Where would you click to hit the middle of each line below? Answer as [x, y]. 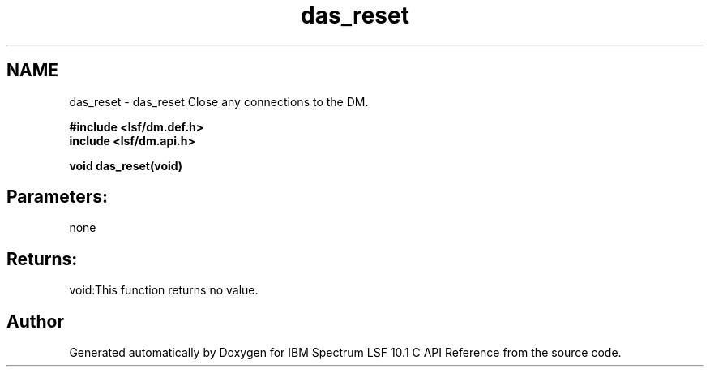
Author [35, 321]
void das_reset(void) [126, 165]
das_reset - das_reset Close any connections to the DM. [219, 101]
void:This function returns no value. [164, 290]
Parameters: [57, 197]
